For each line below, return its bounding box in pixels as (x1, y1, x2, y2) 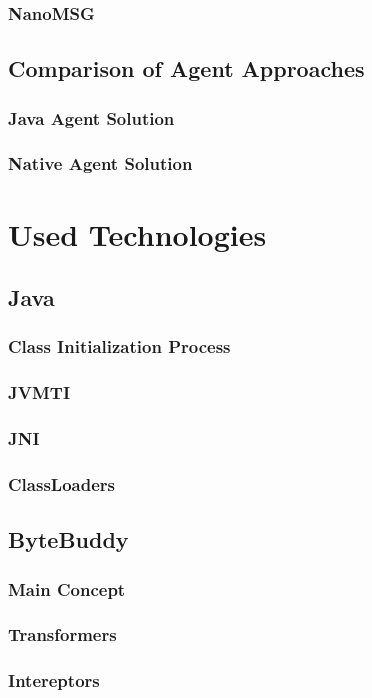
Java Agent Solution (8, 105, 175, 130)
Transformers (8, 622, 117, 647)
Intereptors (8, 668, 100, 693)
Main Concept (8, 576, 126, 601)
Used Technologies (8, 213, 267, 254)
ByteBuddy (8, 524, 129, 555)
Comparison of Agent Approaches (8, 53, 365, 84)
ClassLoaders (8, 471, 115, 496)
